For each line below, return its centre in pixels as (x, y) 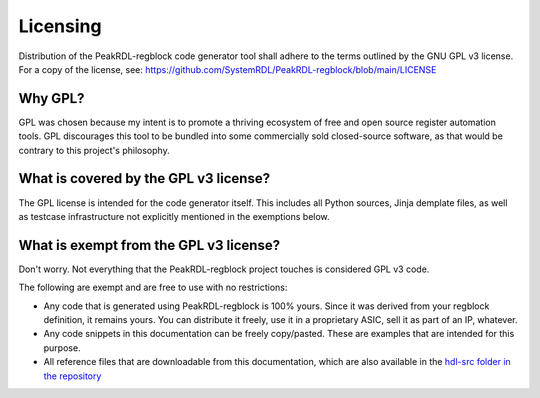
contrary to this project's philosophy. (94, 150)
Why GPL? (51, 98)
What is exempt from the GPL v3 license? (149, 245)
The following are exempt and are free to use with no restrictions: (153, 287)
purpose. (62, 347)
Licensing (60, 26)
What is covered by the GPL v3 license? (144, 178)
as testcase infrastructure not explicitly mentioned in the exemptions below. (174, 216)
